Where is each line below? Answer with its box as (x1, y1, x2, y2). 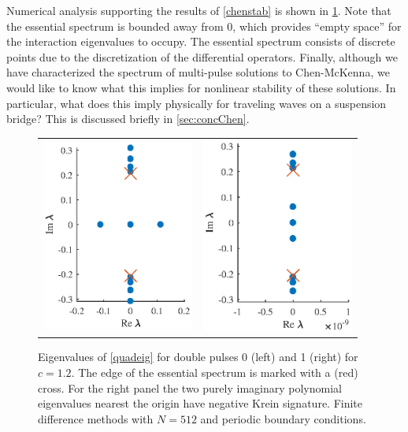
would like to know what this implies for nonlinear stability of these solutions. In (6, 79, 396, 95)
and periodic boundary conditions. (200, 410, 366, 426)
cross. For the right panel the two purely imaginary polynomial (38, 379, 342, 396)
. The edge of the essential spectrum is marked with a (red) (71, 363, 358, 380)
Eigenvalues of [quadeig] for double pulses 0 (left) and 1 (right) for (38, 348, 358, 365)
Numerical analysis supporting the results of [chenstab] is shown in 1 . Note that (6, 2, 391, 18)
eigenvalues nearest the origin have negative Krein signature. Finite (38, 395, 363, 412)
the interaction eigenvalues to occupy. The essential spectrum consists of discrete (6, 33, 395, 50)
